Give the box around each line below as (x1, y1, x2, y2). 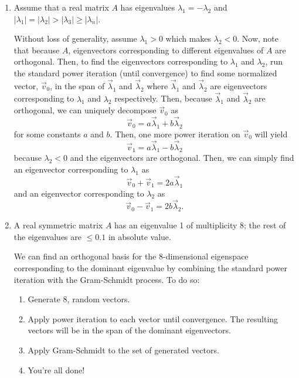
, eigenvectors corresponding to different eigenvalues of (68, 43, 264, 56)
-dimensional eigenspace (163, 250, 249, 262)
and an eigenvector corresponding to (13, 187, 144, 199)
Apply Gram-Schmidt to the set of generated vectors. (28, 343, 219, 356)
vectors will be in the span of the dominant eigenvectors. (28, 324, 231, 336)
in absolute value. (108, 230, 171, 242)
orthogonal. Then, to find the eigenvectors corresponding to (13, 55, 228, 67)
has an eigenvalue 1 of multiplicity (114, 219, 237, 231)
